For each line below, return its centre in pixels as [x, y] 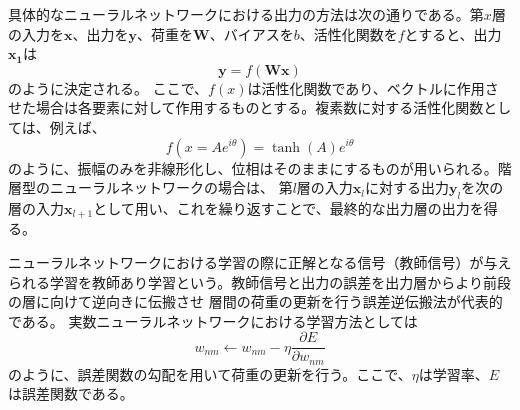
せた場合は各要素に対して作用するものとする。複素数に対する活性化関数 [246, 107]
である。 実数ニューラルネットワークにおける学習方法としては [213, 320]
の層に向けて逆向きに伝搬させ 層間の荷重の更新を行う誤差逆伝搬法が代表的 [255, 301]
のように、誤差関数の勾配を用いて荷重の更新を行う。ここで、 [210, 373]
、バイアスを [251, 33]
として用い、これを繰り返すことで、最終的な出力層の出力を [288, 207]
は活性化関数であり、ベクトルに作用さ [373, 87]
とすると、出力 [453, 33]
